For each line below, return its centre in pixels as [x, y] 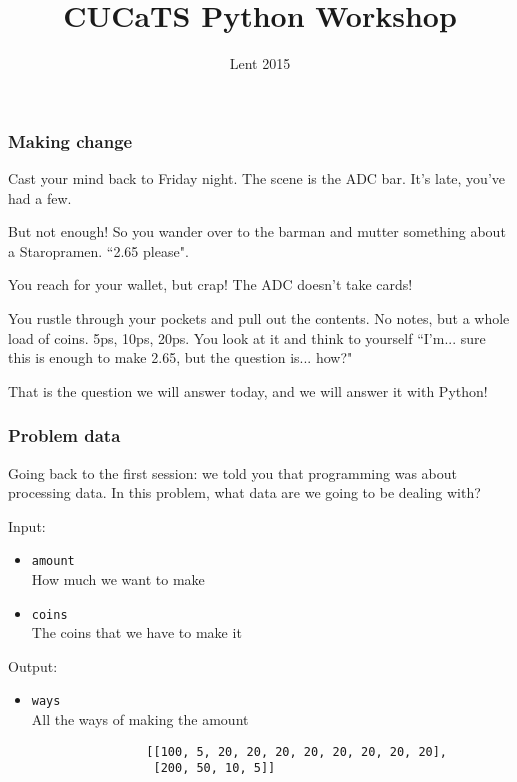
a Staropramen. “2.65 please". [98, 250]
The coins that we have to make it [136, 632]
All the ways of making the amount [140, 719]
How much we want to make [118, 579]
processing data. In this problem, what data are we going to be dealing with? [244, 492]
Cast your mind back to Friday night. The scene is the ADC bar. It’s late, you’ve [257, 178]
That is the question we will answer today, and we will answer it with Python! [248, 390]
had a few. [40, 197]
